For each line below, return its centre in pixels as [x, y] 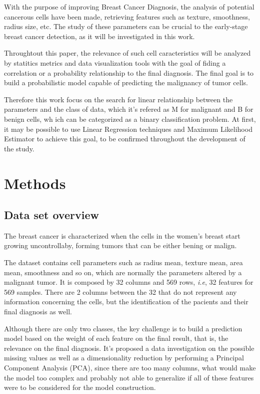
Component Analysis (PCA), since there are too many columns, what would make [130, 368]
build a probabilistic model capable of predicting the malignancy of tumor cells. [126, 82]
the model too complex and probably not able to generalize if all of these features [129, 377]
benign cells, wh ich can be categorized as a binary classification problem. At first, [130, 119]
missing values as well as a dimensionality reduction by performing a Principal [124, 358]
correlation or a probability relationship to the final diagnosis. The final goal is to [129, 72]
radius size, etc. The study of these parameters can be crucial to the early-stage [126, 26]
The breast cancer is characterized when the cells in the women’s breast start [122, 235]
